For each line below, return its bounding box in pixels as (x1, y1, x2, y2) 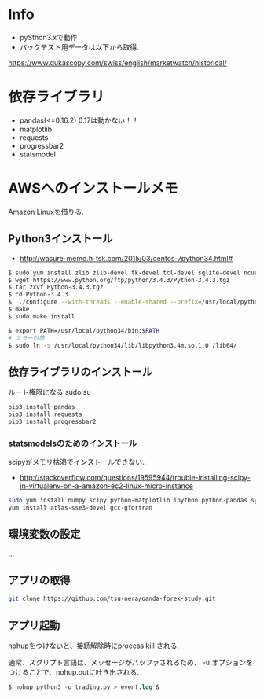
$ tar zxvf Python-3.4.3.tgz (8, 283, 104, 292)
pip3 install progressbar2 (8, 418, 97, 425)
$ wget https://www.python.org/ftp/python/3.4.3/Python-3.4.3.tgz (8, 276, 230, 284)
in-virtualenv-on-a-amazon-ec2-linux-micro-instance (19, 481, 194, 491)
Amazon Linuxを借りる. (8, 207, 84, 216)
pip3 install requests (8, 410, 82, 418)
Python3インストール (8, 232, 113, 245)
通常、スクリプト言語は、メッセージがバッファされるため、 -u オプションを (8, 658, 254, 668)
